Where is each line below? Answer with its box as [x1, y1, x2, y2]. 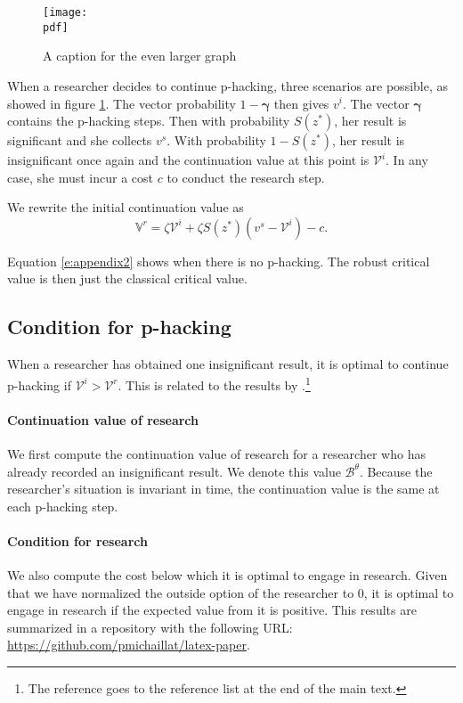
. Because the [359, 462, 433, 480]
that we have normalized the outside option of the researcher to [7, 583, 354, 601]
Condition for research [7, 531, 148, 550]
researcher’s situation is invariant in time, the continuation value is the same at [7, 479, 440, 498]
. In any [386, 151, 428, 169]
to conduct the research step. [167, 168, 325, 186]
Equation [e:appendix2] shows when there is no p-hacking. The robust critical [7, 251, 430, 270]
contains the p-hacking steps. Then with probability [7, 111, 290, 130]
